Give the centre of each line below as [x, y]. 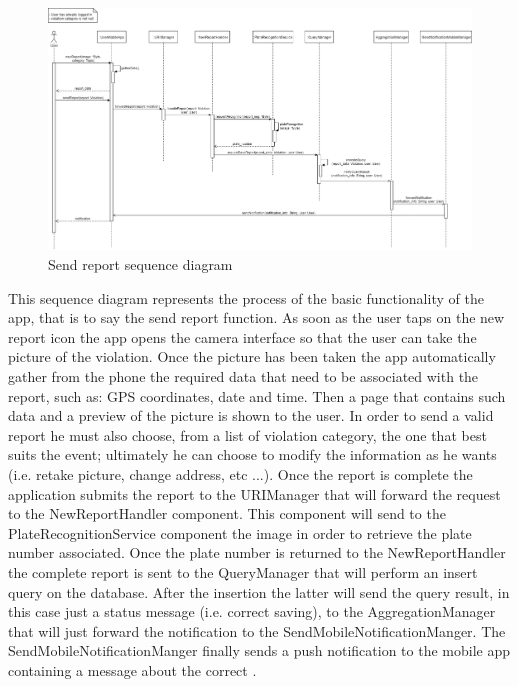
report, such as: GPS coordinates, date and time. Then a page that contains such [257, 395]
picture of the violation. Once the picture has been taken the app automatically [252, 356]
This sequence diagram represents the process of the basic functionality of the [246, 297]
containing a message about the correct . [132, 669]
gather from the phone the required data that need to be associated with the [243, 376]
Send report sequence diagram [140, 264]
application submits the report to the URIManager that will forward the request [254, 493]
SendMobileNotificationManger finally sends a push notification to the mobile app [259, 650]
